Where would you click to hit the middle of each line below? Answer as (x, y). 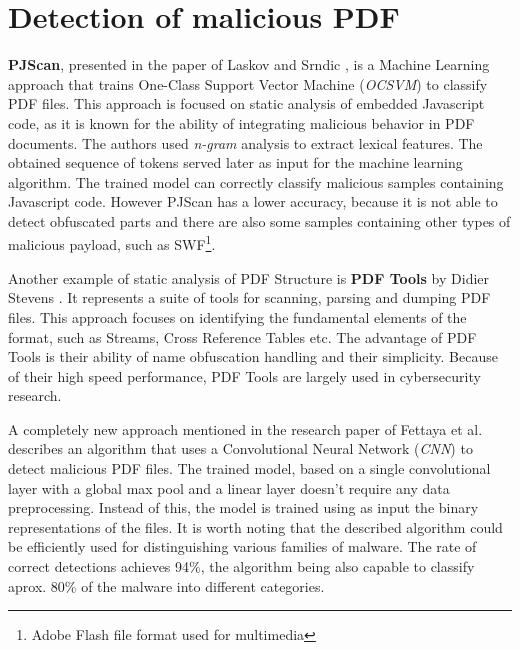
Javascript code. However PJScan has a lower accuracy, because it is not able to (253, 201)
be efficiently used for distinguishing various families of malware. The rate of (242, 546)
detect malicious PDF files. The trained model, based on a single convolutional (249, 468)
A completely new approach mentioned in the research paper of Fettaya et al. (245, 428)
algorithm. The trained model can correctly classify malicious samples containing (256, 181)
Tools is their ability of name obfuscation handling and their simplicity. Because (253, 356)
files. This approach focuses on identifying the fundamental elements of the (237, 316)
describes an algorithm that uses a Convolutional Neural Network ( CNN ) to (240, 448)
